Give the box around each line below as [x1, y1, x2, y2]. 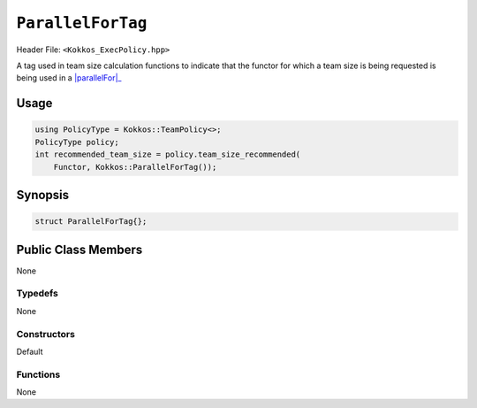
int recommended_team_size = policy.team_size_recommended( [34, 150, 301, 159]
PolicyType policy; [34, 137, 119, 147]
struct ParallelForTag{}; [34, 217, 148, 227]
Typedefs [16, 288, 59, 300]
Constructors [16, 327, 75, 340]
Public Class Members [16, 242, 143, 257]
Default [16, 346, 43, 357]
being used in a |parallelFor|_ [16, 73, 122, 83]
